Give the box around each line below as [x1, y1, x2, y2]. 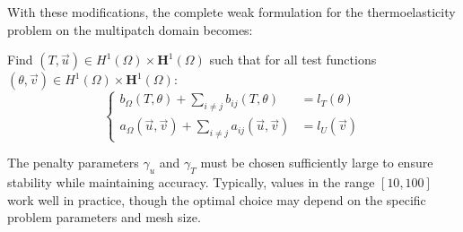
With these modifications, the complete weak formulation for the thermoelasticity [7, 3, 456, 21]
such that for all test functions [209, 50, 377, 69]
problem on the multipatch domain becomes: [7, 20, 253, 39]
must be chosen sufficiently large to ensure [200, 153, 433, 172]
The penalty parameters [7, 153, 139, 172]
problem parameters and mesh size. [7, 208, 201, 227]
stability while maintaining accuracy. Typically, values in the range [7, 173, 375, 192]
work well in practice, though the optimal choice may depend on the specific [7, 190, 426, 209]
